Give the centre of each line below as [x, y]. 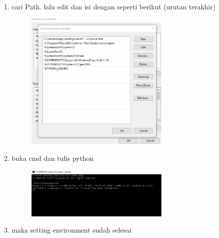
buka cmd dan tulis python [52, 158]
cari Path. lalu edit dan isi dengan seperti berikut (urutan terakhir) [113, 6]
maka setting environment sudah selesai [71, 230]
